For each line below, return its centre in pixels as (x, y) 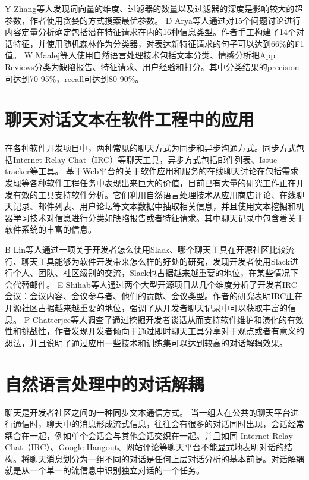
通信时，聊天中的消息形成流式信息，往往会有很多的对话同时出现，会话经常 (158, 424)
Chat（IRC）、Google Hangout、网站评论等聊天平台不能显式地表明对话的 (145, 447)
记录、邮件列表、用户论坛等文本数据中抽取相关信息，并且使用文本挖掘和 (154, 206)
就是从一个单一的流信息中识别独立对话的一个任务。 (105, 470)
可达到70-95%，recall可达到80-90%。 (74, 78)
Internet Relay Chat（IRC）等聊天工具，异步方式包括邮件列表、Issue (145, 159)
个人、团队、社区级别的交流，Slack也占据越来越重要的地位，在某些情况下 (155, 273)
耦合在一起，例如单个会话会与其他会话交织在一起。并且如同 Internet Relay (149, 435)
